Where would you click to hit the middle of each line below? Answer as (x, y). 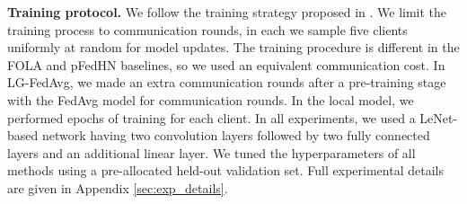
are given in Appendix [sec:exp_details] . (118, 187)
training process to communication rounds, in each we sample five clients (207, 29)
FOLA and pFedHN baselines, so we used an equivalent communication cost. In (226, 64)
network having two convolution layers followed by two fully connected (236, 135)
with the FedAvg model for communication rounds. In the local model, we (211, 99)
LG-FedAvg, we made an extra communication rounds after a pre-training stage (227, 82)
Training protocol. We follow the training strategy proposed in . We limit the (227, 12)
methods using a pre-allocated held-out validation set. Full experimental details (225, 170)
